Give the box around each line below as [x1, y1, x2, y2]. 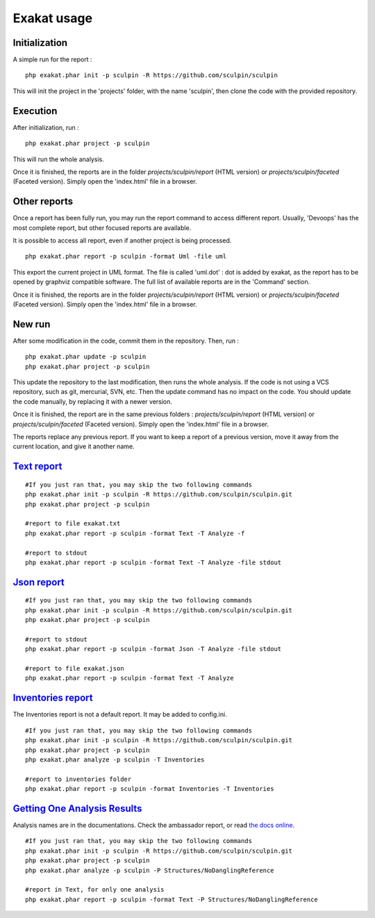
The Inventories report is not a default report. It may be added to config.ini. [12, 710, 227, 719]
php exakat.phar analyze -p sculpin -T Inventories [25, 755, 205, 764]
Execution [12, 105, 58, 117]
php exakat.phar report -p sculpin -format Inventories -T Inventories [25, 785, 274, 793]
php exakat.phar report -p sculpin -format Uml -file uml [25, 252, 227, 261]
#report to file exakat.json [25, 664, 124, 673]
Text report [12, 461, 62, 473]
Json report [12, 576, 65, 588]
